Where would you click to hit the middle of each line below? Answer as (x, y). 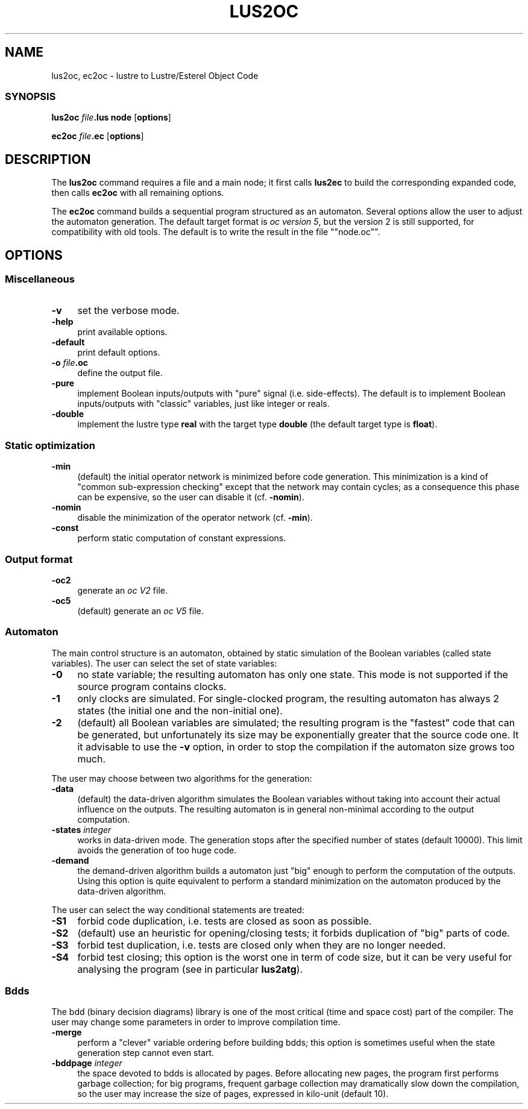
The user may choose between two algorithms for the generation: (182, 778)
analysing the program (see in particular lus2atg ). (190, 969)
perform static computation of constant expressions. (182, 538)
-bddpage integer (87, 1063)
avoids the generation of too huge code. (157, 850)
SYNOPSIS (30, 96)
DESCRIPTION (48, 159)
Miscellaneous (40, 279)
